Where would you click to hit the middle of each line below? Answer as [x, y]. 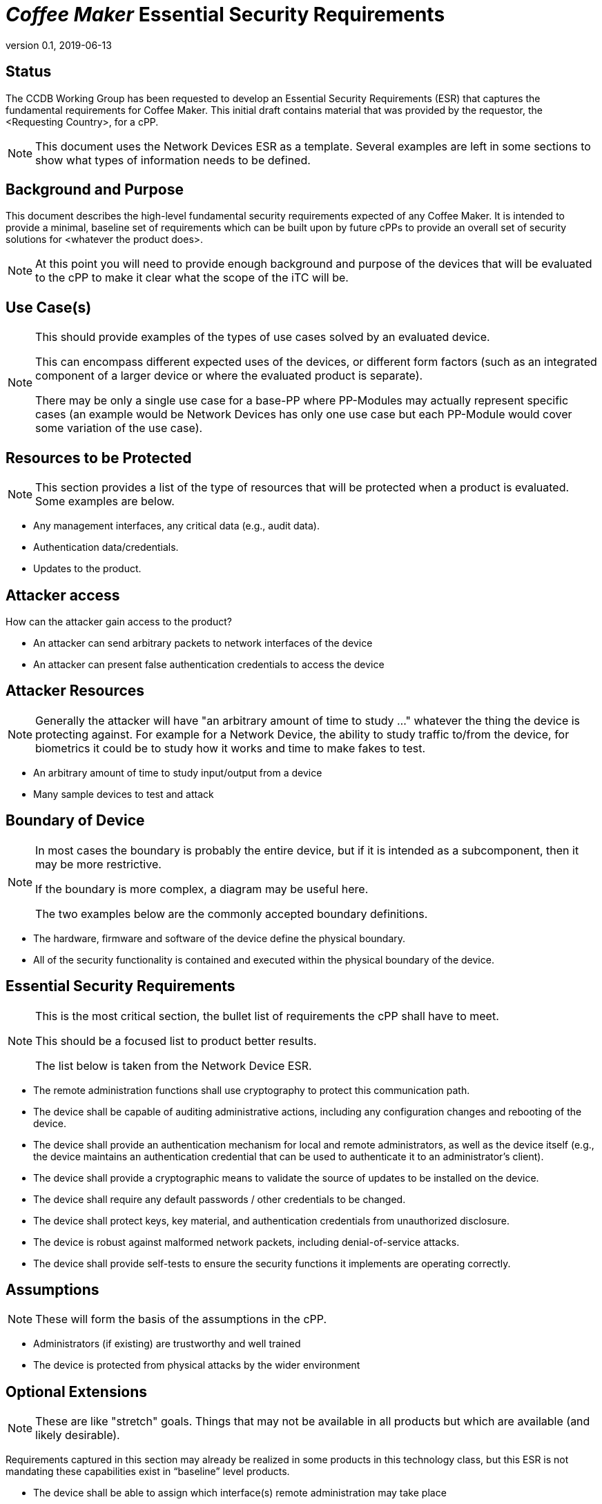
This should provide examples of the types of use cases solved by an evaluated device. [263, 337]
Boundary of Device [75, 821]
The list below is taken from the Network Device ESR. [174, 1065]
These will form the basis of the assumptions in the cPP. [181, 1319]
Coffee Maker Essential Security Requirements [225, 14]
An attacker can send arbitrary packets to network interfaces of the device [203, 643]
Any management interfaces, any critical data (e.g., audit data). [176, 526]
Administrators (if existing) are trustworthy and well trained [167, 1344]
